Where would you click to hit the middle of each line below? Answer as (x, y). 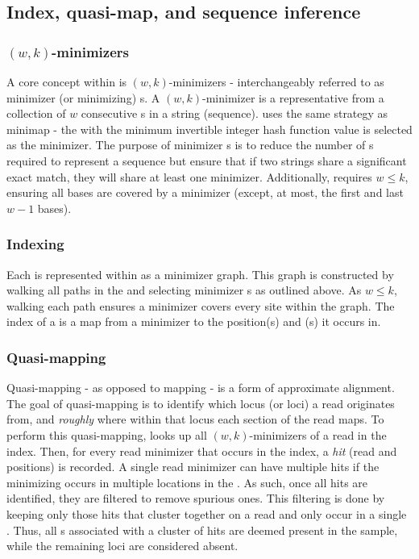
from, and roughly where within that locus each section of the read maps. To (195, 419)
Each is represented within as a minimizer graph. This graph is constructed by (200, 274)
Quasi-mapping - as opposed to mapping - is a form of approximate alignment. (201, 388)
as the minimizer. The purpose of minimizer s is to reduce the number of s (190, 145)
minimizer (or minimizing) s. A (83, 97)
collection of (36, 113)
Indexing (35, 244)
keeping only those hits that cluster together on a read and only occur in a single (207, 513)
